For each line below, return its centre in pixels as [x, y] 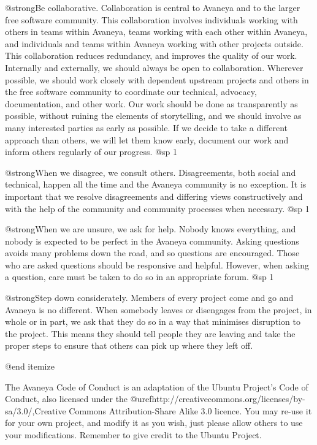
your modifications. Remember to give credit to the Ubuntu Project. [133, 435]
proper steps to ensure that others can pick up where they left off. [129, 345]
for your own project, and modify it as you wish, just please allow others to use [154, 423]
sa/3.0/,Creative [36, 410]
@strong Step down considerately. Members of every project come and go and [149, 298]
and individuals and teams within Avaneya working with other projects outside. [154, 43]
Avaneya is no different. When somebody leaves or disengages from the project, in [158, 309]
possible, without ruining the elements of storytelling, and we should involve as [153, 116]
